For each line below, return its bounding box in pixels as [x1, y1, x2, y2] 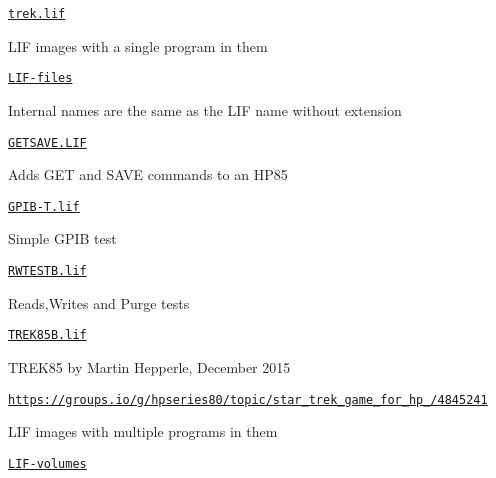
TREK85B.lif [8, 328, 87, 343]
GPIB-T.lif [8, 199, 80, 214]
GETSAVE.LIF [8, 135, 87, 150]
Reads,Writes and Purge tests [8, 292, 190, 313]
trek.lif [8, 7, 66, 21]
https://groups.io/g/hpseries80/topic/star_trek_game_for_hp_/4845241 [8, 392, 488, 407]
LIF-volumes [8, 456, 87, 471]
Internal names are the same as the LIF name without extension [8, 99, 402, 120]
